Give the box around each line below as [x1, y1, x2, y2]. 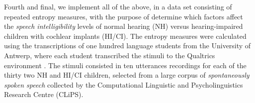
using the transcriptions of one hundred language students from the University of [4, 40, 251, 51]
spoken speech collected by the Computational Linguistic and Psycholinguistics [4, 79, 243, 90]
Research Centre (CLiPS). [4, 89, 84, 100]
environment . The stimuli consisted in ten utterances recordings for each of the [4, 60, 247, 70]
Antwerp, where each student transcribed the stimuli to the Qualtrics [4, 50, 215, 60]
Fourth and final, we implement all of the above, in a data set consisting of [4, 1, 232, 11]
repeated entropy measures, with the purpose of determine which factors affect [4, 11, 243, 21]
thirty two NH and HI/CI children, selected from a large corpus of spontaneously [4, 70, 250, 80]
